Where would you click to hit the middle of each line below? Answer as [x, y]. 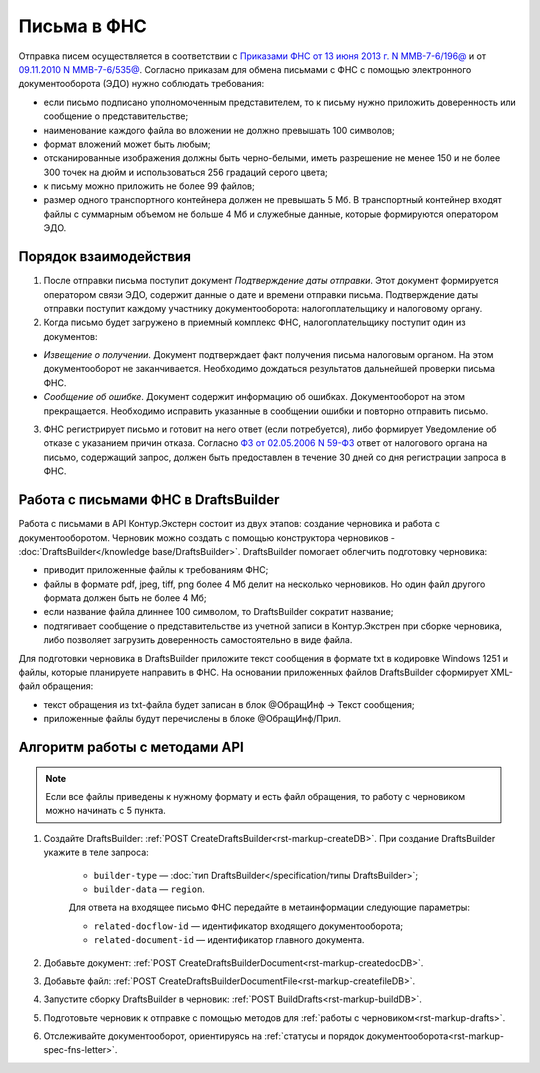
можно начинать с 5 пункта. [106, 811]
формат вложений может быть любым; [127, 144]
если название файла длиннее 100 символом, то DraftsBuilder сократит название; [218, 612]
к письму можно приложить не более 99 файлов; [149, 186]
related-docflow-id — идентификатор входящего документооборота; [248, 926]
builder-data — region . [149, 889]
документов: [71, 336]
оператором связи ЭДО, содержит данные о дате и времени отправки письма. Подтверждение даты [261, 294]
